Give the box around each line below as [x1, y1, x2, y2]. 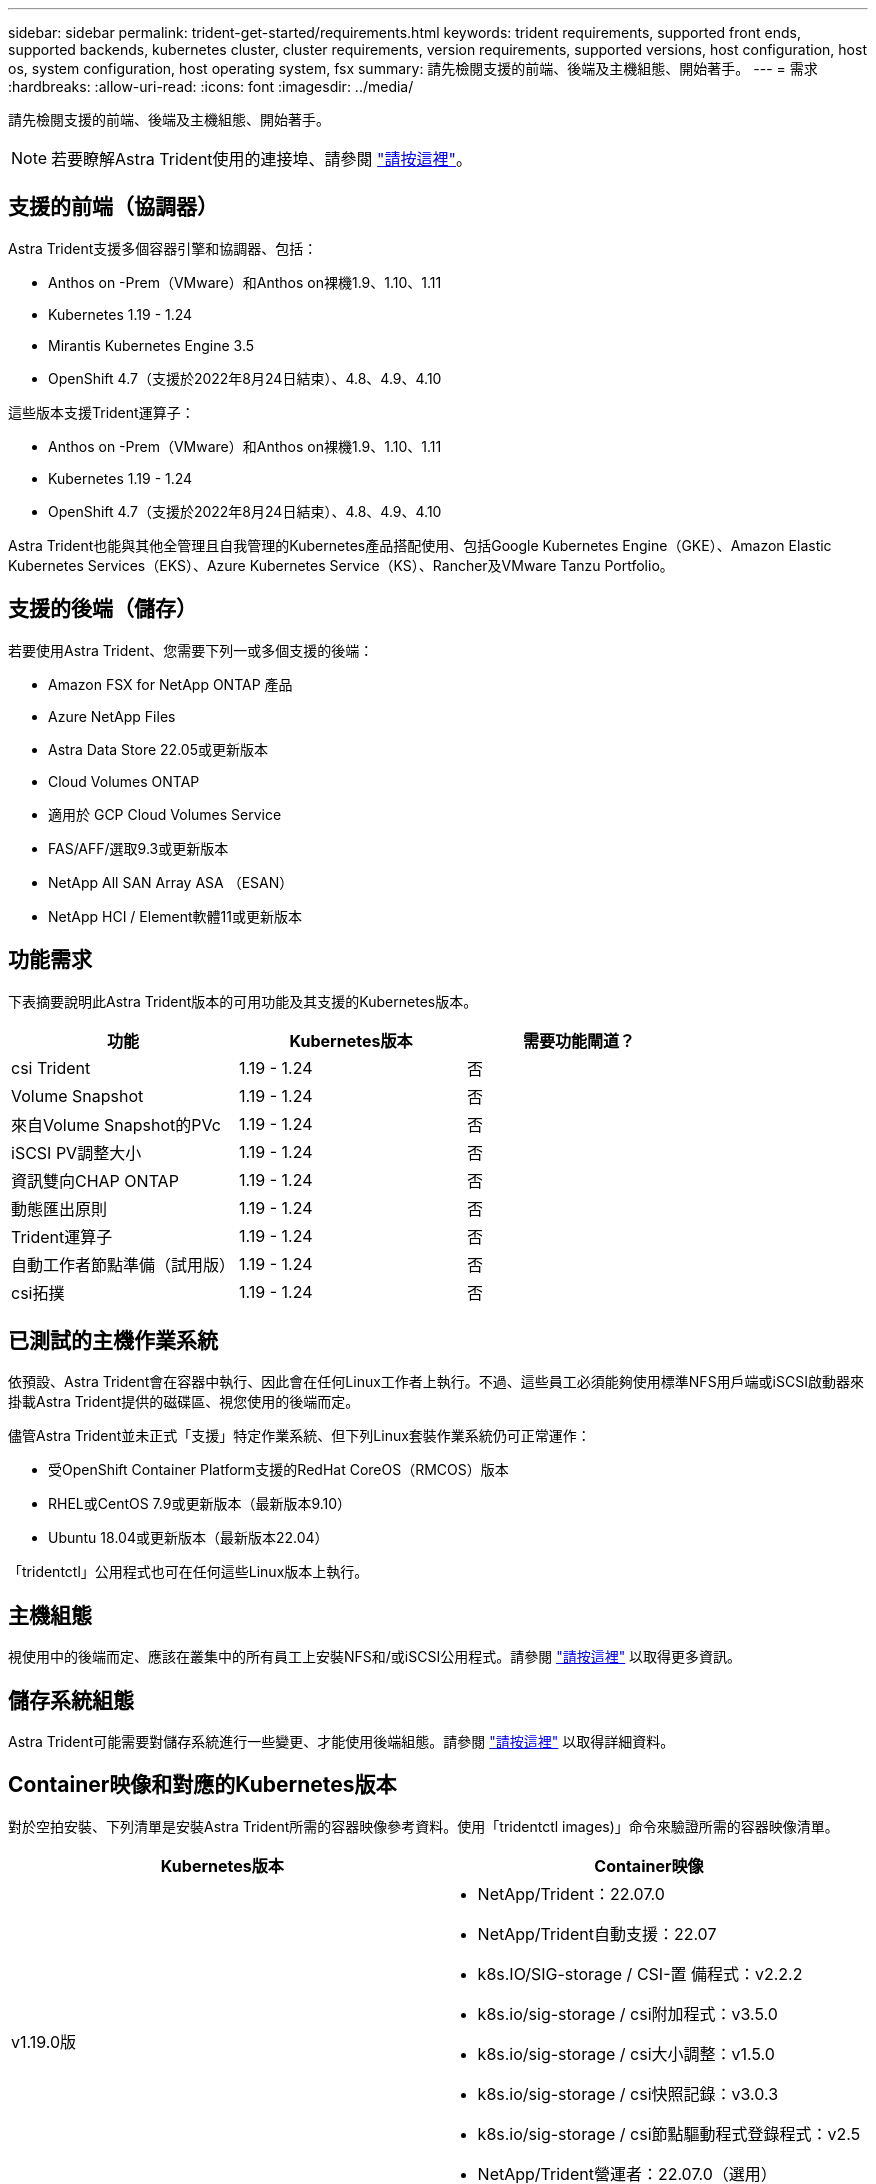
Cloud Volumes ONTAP [48, 772, 200, 790]
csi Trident [11, 1057, 91, 1078]
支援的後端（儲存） [8, 596, 197, 622]
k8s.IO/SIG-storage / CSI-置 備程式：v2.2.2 [477, 1963, 803, 1984]
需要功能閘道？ [523, 1030, 636, 1051]
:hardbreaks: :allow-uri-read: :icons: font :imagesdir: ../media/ [8, 78, 414, 95]
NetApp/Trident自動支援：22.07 [477, 1923, 717, 1944]
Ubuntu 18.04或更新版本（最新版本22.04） [48, 1529, 329, 1547]
